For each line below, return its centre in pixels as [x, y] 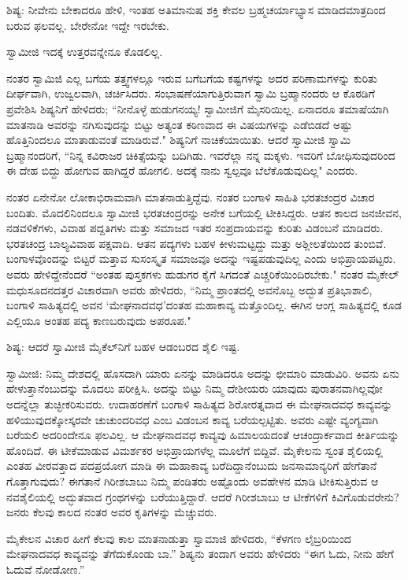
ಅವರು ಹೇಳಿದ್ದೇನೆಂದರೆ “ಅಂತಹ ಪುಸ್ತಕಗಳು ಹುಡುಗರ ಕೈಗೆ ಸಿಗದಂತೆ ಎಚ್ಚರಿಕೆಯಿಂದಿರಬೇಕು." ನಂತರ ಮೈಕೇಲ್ [203, 273]
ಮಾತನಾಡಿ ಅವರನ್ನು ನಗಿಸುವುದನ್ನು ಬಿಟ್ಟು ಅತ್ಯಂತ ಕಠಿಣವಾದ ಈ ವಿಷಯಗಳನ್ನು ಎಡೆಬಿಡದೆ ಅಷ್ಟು [180, 124]
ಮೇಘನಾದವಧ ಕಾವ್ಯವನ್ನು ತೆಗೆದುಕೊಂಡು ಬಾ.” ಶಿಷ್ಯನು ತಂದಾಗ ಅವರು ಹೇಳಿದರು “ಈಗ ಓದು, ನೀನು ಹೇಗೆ [200, 554]
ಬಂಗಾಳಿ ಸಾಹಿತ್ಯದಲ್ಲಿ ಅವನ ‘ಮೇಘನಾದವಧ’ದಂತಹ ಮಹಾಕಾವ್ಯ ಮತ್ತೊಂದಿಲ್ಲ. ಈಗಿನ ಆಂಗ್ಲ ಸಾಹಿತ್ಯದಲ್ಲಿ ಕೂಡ [204, 305]
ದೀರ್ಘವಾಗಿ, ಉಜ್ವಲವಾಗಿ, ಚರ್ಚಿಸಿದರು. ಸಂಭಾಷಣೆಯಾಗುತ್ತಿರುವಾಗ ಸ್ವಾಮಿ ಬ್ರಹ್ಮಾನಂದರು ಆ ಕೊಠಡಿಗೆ [191, 93]
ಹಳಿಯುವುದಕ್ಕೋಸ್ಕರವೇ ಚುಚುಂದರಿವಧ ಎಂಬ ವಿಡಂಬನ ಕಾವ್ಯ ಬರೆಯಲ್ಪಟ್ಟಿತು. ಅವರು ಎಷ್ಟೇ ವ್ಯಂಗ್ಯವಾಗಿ [193, 419]
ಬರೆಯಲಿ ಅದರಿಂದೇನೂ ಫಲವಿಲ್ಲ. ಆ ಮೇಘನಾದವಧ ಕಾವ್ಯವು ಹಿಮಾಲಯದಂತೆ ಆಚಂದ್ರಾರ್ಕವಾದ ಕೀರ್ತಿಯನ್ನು [203, 435]
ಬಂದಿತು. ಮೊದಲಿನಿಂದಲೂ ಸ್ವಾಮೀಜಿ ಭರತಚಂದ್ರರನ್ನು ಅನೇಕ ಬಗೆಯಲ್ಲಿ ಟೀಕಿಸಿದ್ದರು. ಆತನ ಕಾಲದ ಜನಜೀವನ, [204, 212]
